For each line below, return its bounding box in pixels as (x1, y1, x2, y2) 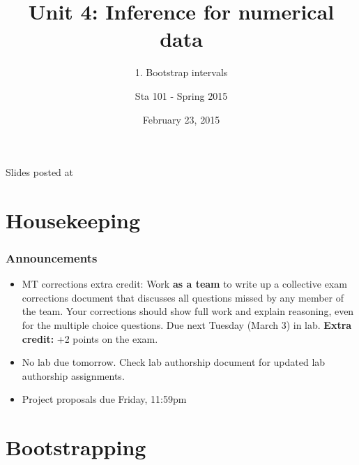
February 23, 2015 (142, 112, 220, 126)
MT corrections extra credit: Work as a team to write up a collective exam (22, 276, 347, 291)
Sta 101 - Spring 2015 (135, 88, 228, 103)
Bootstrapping (6, 433, 146, 462)
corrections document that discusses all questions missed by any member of (22, 290, 344, 304)
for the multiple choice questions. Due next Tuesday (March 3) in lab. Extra (22, 318, 352, 332)
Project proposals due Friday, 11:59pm (22, 392, 187, 406)
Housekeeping (6, 205, 141, 234)
